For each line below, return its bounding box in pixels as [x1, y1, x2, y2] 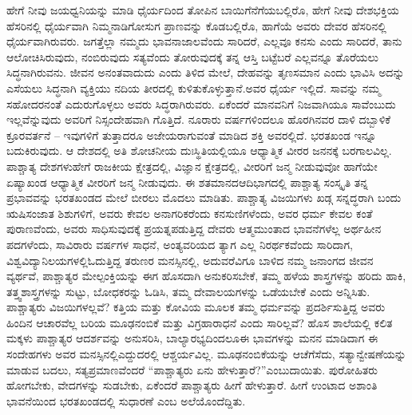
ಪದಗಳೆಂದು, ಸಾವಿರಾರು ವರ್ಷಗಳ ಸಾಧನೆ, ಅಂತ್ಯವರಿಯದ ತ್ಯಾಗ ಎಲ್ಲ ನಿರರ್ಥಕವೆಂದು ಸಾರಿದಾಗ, [6, 235, 353, 252]
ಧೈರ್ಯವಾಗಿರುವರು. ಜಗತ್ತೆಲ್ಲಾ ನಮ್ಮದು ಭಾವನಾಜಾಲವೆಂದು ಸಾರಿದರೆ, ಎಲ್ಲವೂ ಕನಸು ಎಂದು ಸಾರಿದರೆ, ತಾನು [6, 33, 402, 49]
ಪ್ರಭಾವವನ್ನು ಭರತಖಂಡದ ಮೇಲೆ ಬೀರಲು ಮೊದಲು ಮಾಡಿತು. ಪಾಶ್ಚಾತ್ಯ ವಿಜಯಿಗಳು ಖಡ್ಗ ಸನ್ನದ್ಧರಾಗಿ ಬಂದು [6, 189, 402, 206]
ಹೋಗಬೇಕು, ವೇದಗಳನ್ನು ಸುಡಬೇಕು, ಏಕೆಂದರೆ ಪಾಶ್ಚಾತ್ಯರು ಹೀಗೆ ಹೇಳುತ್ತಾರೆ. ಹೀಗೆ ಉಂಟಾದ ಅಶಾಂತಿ [6, 377, 378, 393]
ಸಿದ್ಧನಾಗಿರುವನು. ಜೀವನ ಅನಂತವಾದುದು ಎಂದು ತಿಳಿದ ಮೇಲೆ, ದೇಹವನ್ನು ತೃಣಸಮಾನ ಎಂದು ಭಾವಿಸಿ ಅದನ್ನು [6, 64, 405, 81]
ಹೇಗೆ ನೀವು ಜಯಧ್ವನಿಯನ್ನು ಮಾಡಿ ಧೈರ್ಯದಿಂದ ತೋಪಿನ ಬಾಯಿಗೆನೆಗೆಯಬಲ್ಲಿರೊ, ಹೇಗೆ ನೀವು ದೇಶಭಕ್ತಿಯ [6, 2, 399, 18]
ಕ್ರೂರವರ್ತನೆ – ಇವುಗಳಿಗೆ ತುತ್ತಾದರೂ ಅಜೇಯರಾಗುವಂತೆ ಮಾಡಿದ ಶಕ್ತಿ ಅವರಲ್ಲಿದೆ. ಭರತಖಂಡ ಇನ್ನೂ [6, 126, 377, 143]
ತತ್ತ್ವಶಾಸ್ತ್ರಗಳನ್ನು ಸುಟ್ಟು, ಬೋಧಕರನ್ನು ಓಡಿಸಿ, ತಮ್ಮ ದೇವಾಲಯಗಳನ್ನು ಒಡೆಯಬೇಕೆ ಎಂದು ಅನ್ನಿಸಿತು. [6, 283, 370, 299]
